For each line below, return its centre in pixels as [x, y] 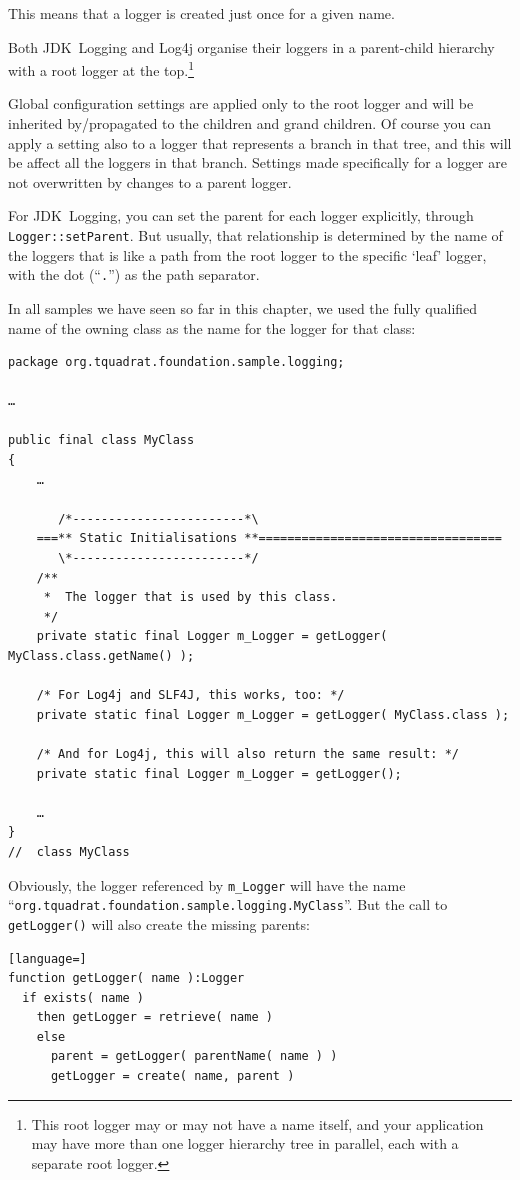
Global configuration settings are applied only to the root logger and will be [241, 103]
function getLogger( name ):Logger [126, 978]
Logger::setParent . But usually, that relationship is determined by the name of [255, 235]
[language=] [47, 958]
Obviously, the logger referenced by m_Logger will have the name [207, 884]
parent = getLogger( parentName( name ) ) [194, 1056]
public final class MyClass [101, 440]
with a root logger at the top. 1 [101, 68]
